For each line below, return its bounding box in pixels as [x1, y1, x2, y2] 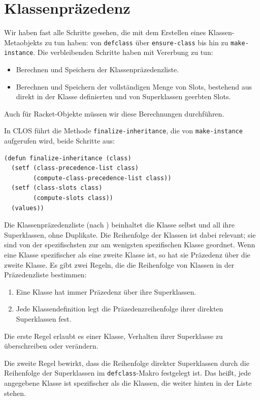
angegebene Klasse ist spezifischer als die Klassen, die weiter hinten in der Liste [4, 378, 252, 388]
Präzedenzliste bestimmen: [4, 269, 87, 280]
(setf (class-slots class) [11, 184, 103, 192]
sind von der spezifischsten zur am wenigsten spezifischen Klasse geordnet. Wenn [4, 239, 255, 250]
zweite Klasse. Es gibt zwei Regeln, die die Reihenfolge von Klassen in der [4, 259, 235, 270]
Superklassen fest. [16, 313, 72, 324]
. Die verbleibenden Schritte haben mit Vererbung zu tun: [33, 47, 213, 58]
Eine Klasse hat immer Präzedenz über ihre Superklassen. [16, 286, 197, 297]
